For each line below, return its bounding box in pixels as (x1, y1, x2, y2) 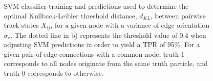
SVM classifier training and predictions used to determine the (4, 1, 189, 11)
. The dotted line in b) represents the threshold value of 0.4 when (10, 30, 206, 40)
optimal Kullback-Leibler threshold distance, (4, 10, 137, 20)
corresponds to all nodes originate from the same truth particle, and (4, 58, 208, 68)
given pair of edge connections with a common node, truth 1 (4, 49, 185, 59)
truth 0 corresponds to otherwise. (4, 68, 104, 78)
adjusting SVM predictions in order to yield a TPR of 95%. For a (4, 39, 200, 49)
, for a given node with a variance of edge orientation (50, 20, 210, 30)
